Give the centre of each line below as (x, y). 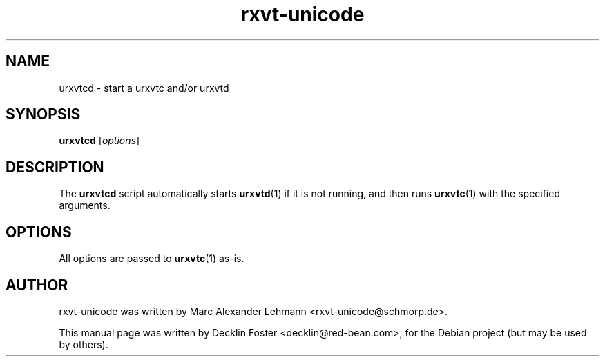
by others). (84, 344)
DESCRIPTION (55, 167)
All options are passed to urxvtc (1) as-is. (152, 259)
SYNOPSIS (43, 114)
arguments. (85, 205)
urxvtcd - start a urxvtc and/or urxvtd (144, 88)
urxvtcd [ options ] (99, 141)
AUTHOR (37, 285)
